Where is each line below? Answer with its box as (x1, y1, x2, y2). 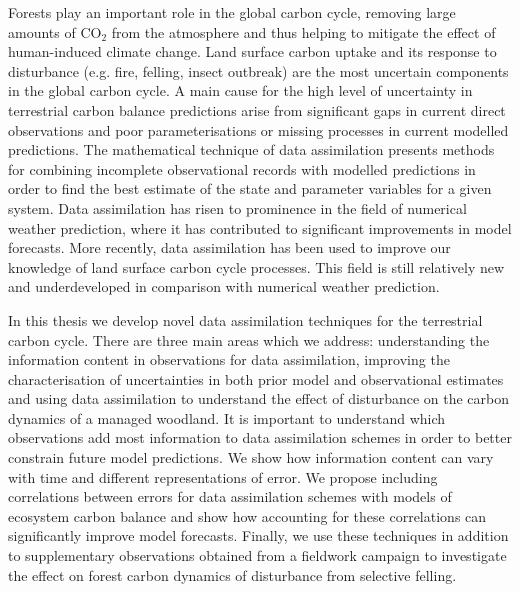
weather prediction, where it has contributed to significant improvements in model (8, 217, 512, 238)
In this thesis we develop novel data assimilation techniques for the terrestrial (8, 309, 483, 330)
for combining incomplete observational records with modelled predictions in (8, 158, 476, 179)
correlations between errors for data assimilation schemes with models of (8, 486, 452, 507)
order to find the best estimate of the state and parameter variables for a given (8, 178, 492, 199)
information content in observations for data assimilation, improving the (8, 349, 450, 370)
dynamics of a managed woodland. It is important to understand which (8, 407, 446, 428)
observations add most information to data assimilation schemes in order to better (8, 427, 512, 448)
